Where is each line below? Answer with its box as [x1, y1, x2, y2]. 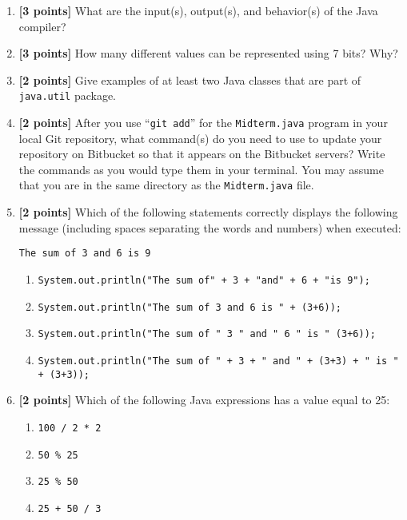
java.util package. [18, 87, 117, 104]
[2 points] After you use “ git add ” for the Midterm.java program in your [18, 114, 388, 131]
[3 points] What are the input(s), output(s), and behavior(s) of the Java [18, 2, 378, 18]
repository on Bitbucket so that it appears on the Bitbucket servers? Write [18, 145, 385, 162]
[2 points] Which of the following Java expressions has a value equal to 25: [18, 391, 390, 408]
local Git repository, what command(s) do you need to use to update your [18, 129, 382, 146]
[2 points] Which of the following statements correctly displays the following [18, 204, 398, 220]
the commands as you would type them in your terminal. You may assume [18, 161, 384, 177]
